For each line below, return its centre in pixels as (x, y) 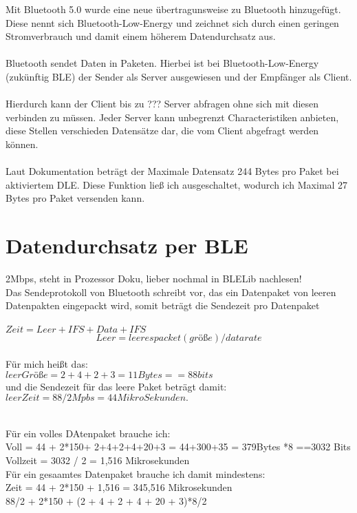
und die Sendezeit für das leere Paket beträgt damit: (116, 386)
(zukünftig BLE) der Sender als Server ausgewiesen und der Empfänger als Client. (179, 76)
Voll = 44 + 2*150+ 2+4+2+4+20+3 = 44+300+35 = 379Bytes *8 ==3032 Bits (178, 447)
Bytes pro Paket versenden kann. (75, 198)
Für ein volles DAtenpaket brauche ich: (88, 433)
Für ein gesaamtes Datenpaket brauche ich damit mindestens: (136, 473)
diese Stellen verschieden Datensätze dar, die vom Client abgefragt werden (162, 130)
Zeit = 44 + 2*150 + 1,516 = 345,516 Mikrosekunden (119, 487)
